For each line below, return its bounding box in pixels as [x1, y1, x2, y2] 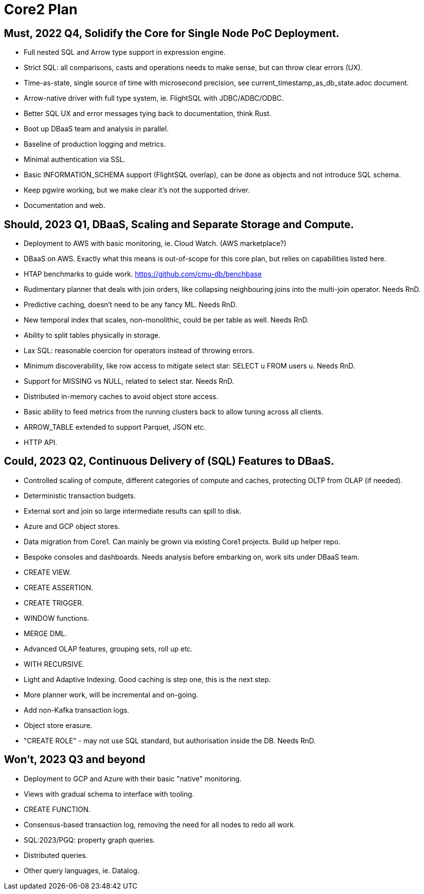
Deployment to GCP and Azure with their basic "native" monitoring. [24, 774, 242, 783]
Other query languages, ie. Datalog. [24, 866, 140, 875]
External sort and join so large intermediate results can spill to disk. [24, 506, 242, 515]
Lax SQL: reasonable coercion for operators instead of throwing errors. [24, 346, 254, 355]
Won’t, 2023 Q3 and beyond [4, 753, 146, 766]
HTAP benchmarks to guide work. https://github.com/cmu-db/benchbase [24, 270, 262, 279]
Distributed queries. [24, 851, 88, 859]
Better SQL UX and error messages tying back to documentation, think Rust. [24, 109, 271, 118]
